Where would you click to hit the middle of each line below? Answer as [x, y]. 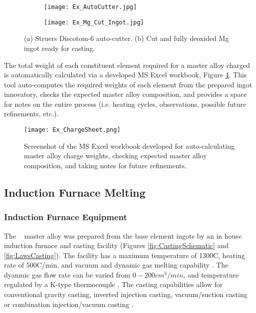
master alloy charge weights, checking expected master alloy [116, 156]
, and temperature [211, 274]
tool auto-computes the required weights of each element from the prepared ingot [128, 84]
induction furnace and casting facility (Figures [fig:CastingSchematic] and [117, 245]
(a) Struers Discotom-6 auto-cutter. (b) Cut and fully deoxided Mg [127, 38]
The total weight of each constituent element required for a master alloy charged [127, 65]
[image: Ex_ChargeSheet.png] [72, 130]
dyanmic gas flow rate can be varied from [67, 274]
